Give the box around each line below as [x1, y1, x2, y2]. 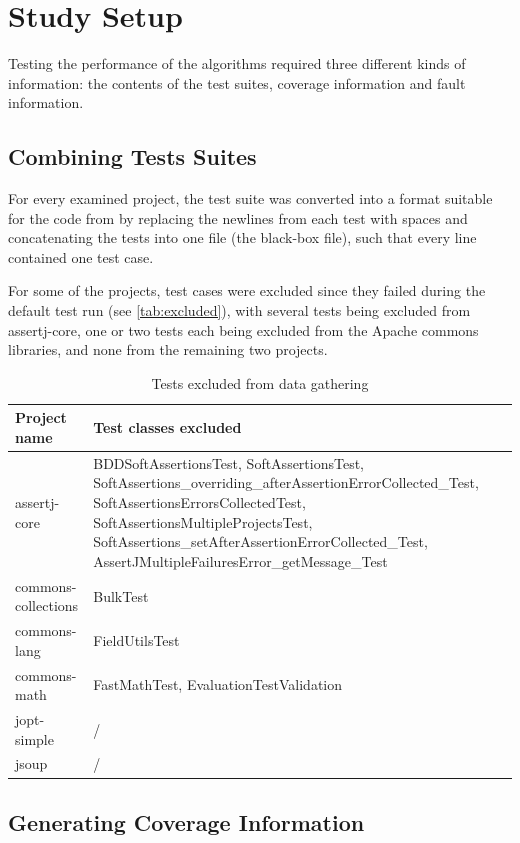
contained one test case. [8, 246, 154, 267]
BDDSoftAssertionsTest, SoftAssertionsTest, [93, 452, 365, 473]
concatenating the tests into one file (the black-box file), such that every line [8, 227, 477, 248]
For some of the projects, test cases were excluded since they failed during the [8, 280, 486, 301]
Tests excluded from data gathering [151, 372, 369, 393]
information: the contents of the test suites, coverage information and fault [8, 72, 466, 93]
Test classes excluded [93, 417, 242, 438]
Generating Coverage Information [8, 806, 365, 837]
